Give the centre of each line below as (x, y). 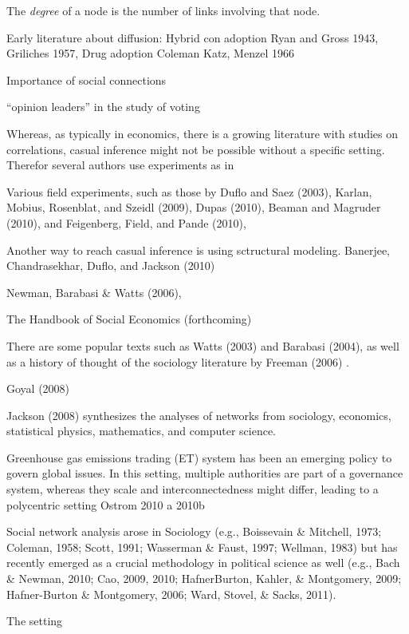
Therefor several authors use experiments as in (120, 165)
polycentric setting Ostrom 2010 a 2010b (106, 504)
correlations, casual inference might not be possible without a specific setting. (196, 149)
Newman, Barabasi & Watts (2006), (94, 292)
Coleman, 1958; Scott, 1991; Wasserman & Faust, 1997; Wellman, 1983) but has (202, 547)
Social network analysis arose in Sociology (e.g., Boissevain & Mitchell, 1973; (194, 531)
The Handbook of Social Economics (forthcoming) (129, 319)
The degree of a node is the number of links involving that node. (163, 10)
